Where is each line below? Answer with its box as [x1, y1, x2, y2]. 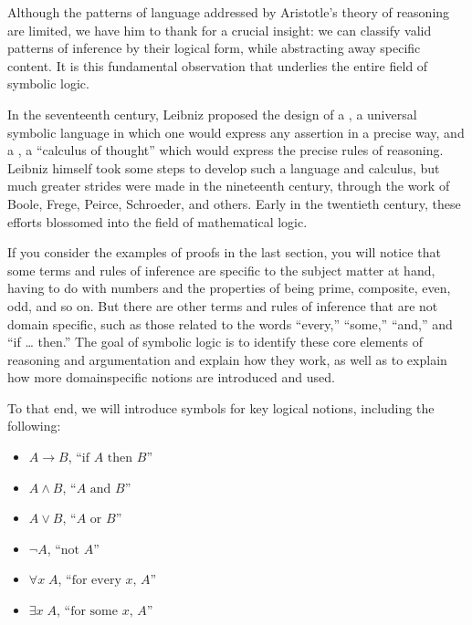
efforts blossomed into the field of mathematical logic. [7, 212, 308, 231]
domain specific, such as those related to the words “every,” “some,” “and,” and [7, 314, 453, 333]
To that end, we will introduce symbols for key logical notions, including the [7, 398, 435, 417]
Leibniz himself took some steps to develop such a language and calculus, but [7, 158, 440, 177]
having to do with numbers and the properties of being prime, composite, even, [7, 278, 451, 297]
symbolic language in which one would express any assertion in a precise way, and [7, 122, 465, 141]
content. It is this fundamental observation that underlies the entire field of [7, 56, 428, 75]
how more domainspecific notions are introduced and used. [7, 368, 335, 387]
